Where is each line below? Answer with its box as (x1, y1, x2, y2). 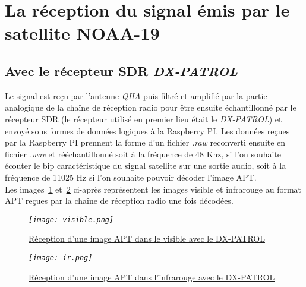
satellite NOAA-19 (5, 21, 160, 45)
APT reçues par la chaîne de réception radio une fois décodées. (5, 194, 234, 207)
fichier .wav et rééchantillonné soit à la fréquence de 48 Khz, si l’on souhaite (5, 147, 282, 160)
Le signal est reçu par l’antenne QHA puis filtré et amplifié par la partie (5, 89, 267, 102)
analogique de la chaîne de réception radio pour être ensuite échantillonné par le (5, 101, 296, 113)
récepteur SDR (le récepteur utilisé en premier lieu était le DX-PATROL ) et (5, 112, 282, 125)
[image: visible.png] (29, 215, 114, 224)
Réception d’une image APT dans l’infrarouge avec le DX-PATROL (29, 270, 275, 283)
